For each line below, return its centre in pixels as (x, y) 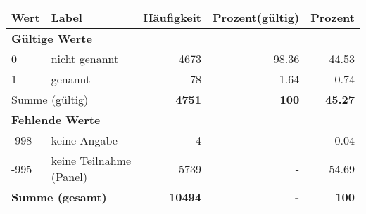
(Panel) (69, 176)
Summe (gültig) (50, 99)
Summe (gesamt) (59, 197)
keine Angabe (84, 140)
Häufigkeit (172, 17)
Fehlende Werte (56, 120)
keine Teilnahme (91, 160)
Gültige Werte (52, 38)
